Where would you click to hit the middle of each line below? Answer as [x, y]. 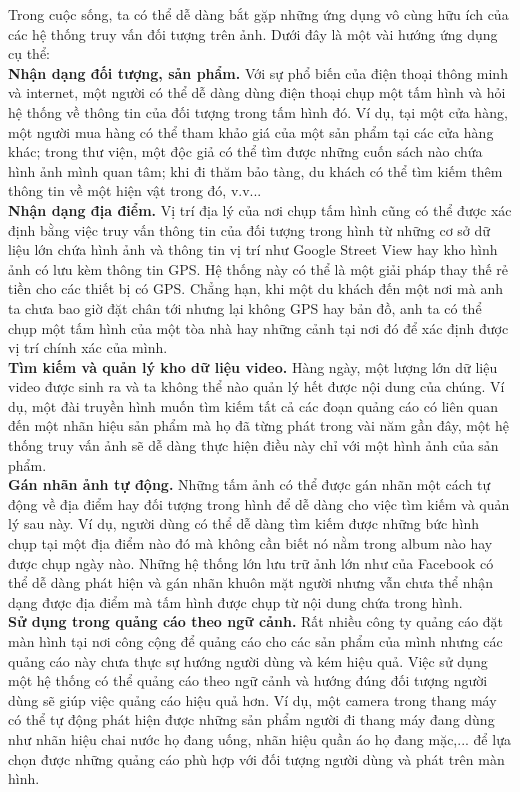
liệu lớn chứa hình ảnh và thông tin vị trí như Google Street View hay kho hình [253, 249]
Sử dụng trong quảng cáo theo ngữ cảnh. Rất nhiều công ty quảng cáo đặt [256, 621]
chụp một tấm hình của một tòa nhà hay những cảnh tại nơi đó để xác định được [258, 327]
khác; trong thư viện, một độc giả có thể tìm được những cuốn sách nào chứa [245, 151]
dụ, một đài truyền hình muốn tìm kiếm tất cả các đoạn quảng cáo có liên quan [253, 405]
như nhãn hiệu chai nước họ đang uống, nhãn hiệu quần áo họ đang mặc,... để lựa [259, 738]
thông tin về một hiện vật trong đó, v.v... [135, 190]
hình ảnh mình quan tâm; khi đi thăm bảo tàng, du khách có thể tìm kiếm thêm [255, 170]
